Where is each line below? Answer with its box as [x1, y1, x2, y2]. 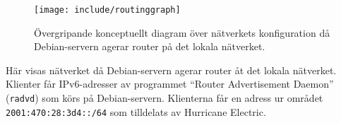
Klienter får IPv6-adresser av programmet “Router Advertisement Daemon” [6, 76, 334, 91]
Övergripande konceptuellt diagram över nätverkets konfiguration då [34, 25, 330, 40]
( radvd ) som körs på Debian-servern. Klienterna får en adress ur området [6, 90, 323, 105]
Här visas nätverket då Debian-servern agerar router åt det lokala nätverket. [6, 62, 337, 77]
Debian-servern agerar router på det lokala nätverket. [34, 39, 265, 54]
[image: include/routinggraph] [34, 5, 181, 15]
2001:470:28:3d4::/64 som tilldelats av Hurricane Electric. [6, 104, 266, 119]
